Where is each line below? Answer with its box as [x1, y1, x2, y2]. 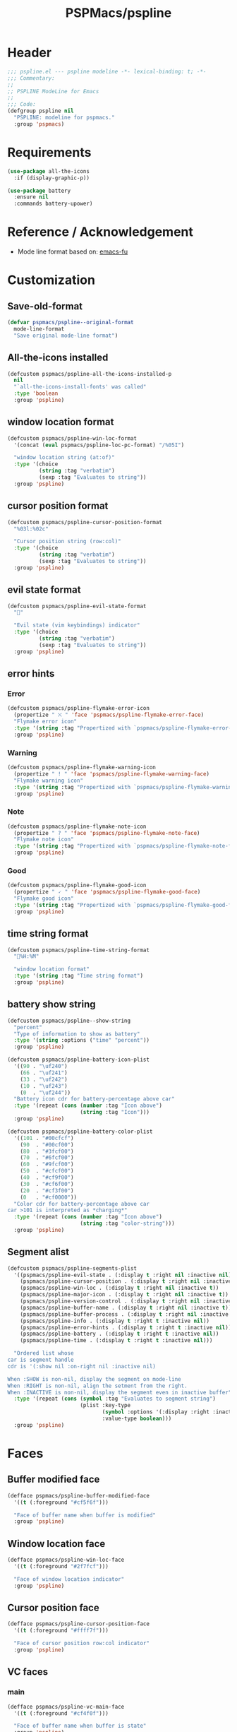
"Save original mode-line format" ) [13, 332, 119, 339]
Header [7, 45, 51, 61]
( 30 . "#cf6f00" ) [20, 1180, 74, 1187]
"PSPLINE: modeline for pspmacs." [13, 114, 115, 121]
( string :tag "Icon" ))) [80, 1109, 150, 1116]
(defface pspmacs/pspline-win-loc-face [7, 1556, 125, 1564]
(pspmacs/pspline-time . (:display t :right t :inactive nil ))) [20, 1337, 213, 1344]
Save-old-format [7, 300, 83, 312]
